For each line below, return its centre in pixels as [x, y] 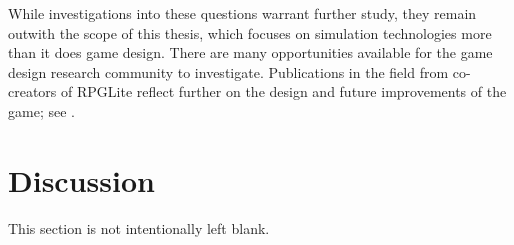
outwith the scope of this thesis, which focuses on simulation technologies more [250, 32]
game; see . [41, 110]
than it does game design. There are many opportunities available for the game [250, 52]
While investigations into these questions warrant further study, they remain [242, 13]
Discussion [81, 179]
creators [32, 91]
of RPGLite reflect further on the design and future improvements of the [284, 91]
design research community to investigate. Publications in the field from [228, 71]
